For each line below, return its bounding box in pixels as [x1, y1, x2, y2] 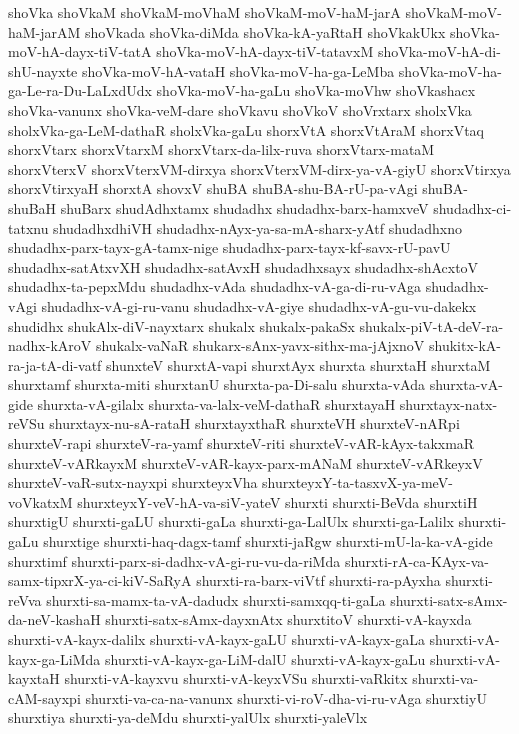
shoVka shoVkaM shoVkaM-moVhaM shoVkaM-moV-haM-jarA [8, 2, 401, 22]
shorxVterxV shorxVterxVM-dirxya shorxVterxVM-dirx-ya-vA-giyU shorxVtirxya [8, 158, 511, 179]
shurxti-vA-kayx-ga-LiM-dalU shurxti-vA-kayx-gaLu [105, 648, 426, 669]
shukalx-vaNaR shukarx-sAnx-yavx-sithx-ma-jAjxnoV [95, 335, 425, 356]
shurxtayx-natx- [399, 393, 498, 414]
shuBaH [8, 197, 57, 218]
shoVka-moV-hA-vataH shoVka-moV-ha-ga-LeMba [81, 60, 395, 81]
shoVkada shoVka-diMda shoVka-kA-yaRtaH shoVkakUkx [85, 21, 446, 42]
